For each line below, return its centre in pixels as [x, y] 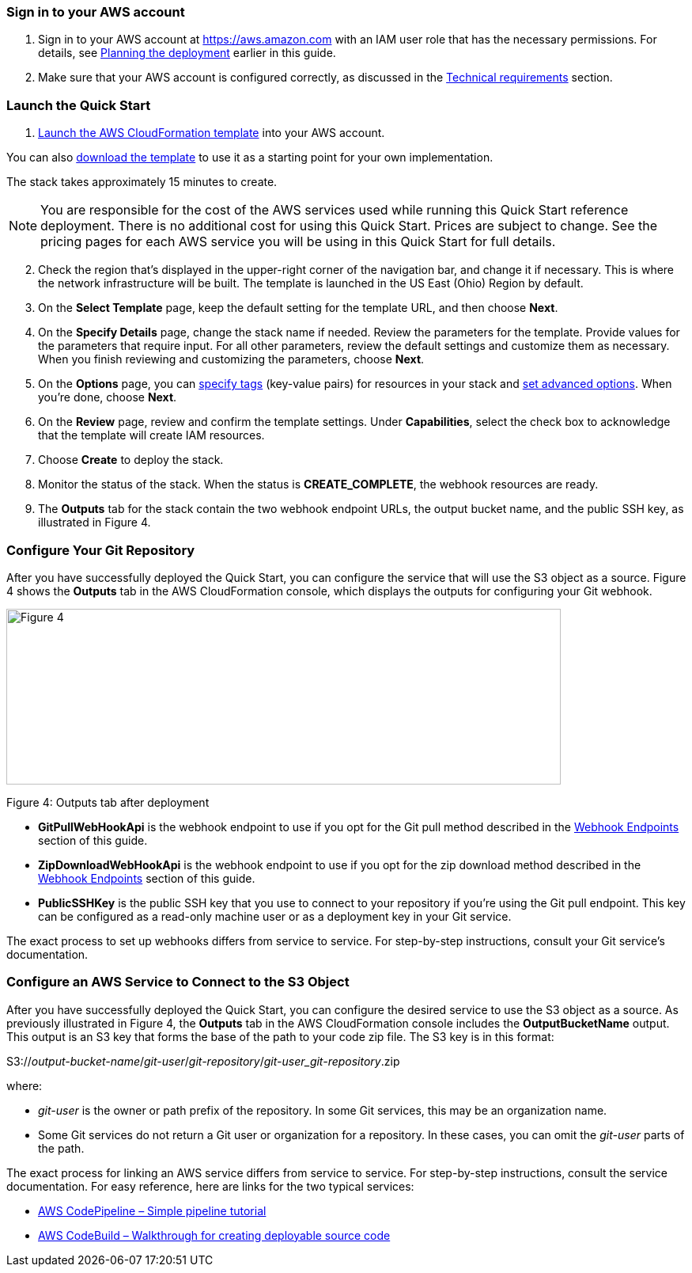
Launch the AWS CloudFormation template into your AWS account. [212, 133]
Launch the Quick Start [79, 105]
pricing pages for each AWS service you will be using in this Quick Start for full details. [298, 242]
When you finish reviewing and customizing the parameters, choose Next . [231, 359]
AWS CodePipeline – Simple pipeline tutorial [152, 1210]
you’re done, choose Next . [108, 397]
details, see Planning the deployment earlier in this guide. [187, 53]
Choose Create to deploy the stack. [131, 460]
